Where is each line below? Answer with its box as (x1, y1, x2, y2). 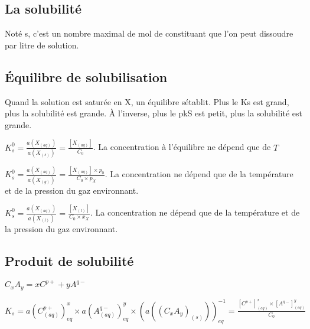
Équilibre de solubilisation (5, 67, 168, 86)
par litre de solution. (5, 38, 79, 51)
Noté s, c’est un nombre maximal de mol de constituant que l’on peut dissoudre (5, 27, 293, 40)
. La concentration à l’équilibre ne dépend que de (93, 141, 271, 153)
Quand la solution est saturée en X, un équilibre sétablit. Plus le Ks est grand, (5, 95, 289, 108)
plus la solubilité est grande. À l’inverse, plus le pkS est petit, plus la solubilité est (5, 107, 302, 119)
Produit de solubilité (5, 251, 134, 269)
